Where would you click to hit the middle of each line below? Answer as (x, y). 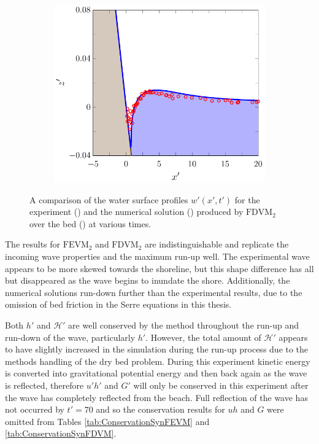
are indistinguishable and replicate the (217, 244)
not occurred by (35, 409)
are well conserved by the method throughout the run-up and (184, 325)
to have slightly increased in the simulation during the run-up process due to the (157, 349)
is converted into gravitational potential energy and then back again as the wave (156, 373)
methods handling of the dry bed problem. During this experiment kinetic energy (158, 361)
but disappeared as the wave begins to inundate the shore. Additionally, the (148, 280)
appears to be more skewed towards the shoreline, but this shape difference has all (159, 268)
